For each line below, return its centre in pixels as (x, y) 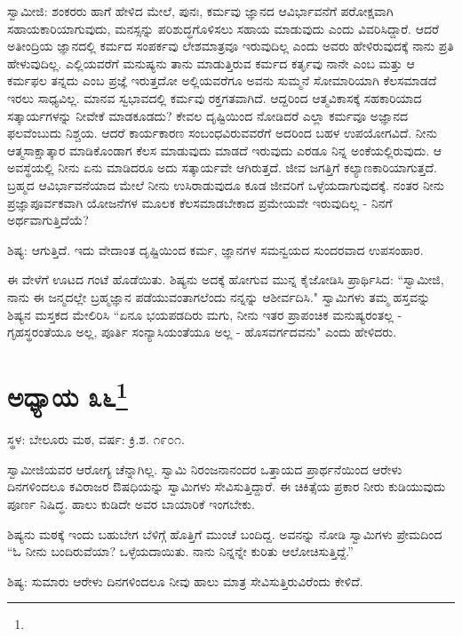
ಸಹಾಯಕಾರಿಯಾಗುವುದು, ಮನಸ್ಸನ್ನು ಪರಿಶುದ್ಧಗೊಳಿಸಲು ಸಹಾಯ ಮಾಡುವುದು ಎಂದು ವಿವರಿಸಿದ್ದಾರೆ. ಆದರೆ (223, 28)
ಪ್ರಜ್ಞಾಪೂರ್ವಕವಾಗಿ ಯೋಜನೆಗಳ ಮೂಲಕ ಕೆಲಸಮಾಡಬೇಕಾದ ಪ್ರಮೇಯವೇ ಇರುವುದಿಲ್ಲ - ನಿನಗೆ (200, 202)
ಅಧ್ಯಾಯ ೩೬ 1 (68, 394)
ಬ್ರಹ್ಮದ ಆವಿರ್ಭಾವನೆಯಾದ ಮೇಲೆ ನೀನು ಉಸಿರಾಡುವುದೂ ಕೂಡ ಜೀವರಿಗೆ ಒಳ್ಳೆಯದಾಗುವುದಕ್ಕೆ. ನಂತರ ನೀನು (226, 184)
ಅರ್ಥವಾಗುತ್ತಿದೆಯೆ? (48, 220)
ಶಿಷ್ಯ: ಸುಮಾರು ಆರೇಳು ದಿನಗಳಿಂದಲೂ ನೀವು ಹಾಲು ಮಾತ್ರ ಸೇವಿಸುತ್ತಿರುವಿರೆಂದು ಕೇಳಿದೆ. (185, 580)
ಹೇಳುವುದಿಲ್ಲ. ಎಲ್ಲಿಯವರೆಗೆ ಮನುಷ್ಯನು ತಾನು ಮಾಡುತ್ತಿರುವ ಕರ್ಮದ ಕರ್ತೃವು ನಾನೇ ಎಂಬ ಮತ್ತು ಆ (211, 63)
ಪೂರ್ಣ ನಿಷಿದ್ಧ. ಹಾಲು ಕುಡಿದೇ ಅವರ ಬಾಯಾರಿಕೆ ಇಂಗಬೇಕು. (131, 503)
